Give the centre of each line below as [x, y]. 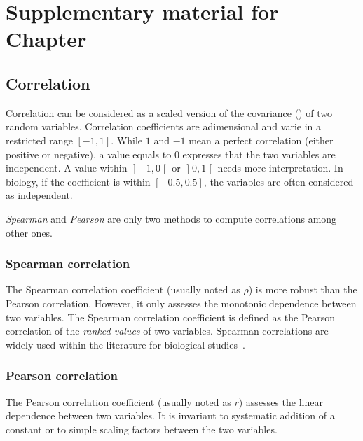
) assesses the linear [281, 401]
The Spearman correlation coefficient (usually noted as [123, 289]
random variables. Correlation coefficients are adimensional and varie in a [164, 126]
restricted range [39, 140]
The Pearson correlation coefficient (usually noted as [118, 401]
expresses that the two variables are [259, 154]
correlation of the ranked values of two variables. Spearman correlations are [167, 331]
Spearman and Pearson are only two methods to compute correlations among [171, 218]
